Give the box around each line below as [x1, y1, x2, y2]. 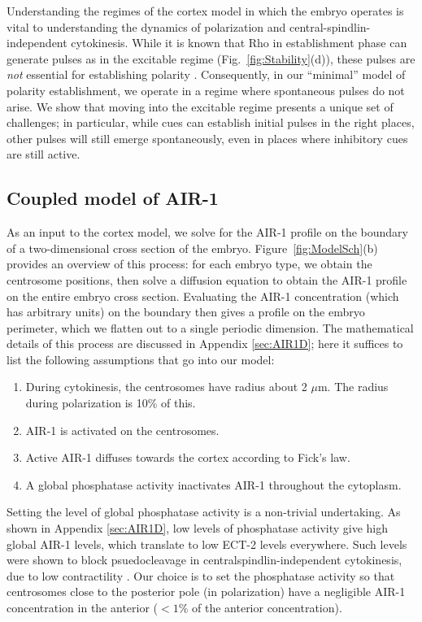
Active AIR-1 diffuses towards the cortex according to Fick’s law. [25, 449, 350, 466]
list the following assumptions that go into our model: [7, 350, 275, 368]
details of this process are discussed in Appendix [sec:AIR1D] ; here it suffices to [7, 335, 403, 352]
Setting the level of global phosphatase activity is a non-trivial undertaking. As [7, 503, 401, 520]
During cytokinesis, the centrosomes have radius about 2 [25, 378, 307, 395]
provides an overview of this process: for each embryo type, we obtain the [7, 255, 372, 272]
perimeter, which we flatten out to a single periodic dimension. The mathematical [7, 319, 414, 336]
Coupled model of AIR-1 [7, 185, 219, 211]
